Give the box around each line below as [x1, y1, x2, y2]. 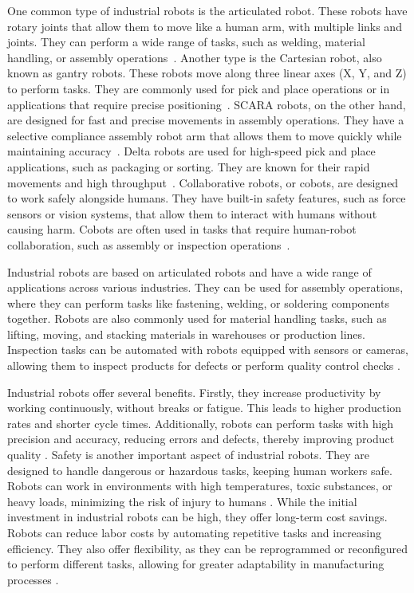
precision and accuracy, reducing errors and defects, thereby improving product [7, 430, 395, 447]
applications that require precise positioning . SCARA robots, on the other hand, [7, 96, 406, 112]
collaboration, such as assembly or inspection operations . [7, 236, 290, 253]
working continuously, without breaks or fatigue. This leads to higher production [7, 399, 402, 416]
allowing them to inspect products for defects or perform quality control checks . [7, 357, 400, 374]
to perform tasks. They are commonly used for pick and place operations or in [7, 80, 390, 96]
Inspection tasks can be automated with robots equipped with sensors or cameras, [7, 341, 408, 358]
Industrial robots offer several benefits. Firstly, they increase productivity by [7, 383, 381, 400]
